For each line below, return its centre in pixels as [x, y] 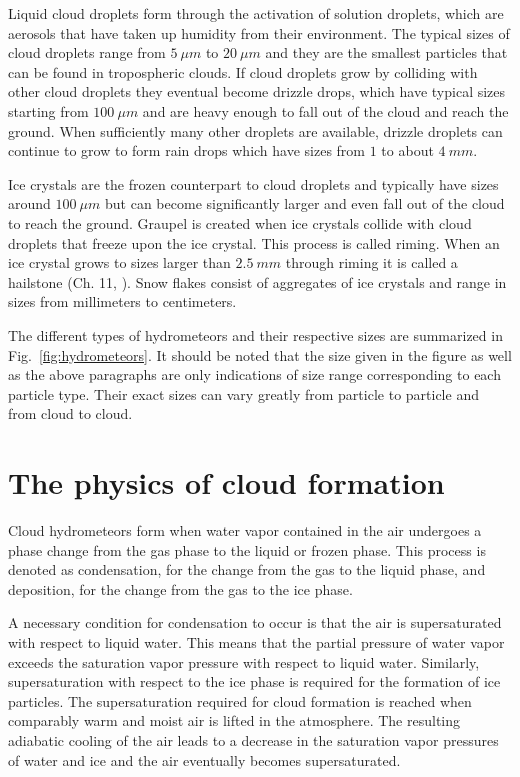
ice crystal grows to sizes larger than [119, 262]
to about [407, 150]
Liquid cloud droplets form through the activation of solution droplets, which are [256, 13]
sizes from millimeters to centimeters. [122, 301]
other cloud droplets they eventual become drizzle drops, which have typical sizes [257, 91]
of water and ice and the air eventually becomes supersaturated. [204, 759]
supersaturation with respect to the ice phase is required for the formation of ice [254, 681]
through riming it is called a [371, 262]
